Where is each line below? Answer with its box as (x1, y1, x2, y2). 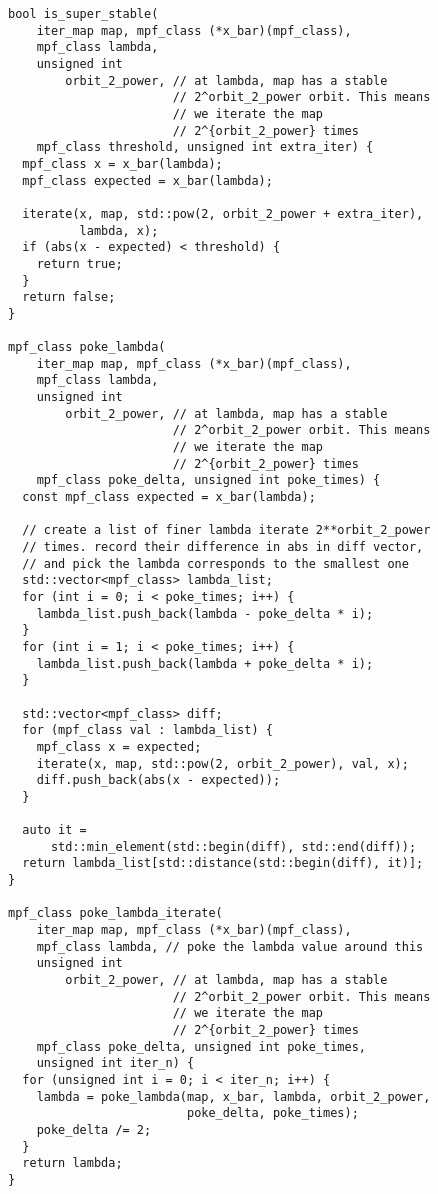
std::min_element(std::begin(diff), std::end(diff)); (50, 839, 417, 854)
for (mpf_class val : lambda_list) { (22, 723, 273, 738)
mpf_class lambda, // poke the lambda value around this (36, 939, 424, 954)
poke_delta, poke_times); (186, 1106, 359, 1121)
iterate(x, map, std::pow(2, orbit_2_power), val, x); (36, 756, 409, 771)
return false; (22, 290, 116, 305)
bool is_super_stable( (8, 7, 159, 21)
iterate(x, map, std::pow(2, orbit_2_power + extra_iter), (22, 206, 424, 221)
